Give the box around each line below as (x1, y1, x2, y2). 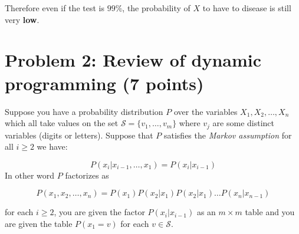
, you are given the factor (54, 206, 145, 218)
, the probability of (122, 2, 190, 14)
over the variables (173, 105, 238, 117)
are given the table (5, 217, 73, 229)
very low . (5, 13, 40, 25)
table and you (245, 206, 295, 218)
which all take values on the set (5, 117, 119, 129)
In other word (5, 169, 55, 181)
